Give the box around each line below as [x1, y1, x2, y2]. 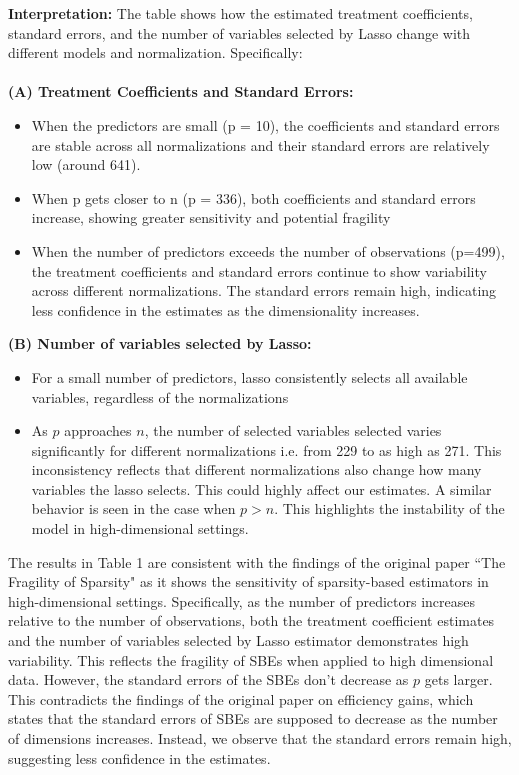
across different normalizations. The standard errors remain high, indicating [31, 280, 497, 301]
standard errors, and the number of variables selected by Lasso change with [8, 22, 471, 43]
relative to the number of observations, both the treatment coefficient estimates [8, 610, 495, 631]
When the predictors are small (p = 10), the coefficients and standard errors [31, 114, 500, 135]
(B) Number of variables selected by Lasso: [8, 333, 312, 354]
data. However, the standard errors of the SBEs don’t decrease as [8, 669, 409, 690]
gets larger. [424, 669, 493, 690]
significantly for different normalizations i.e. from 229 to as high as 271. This [31, 439, 502, 460]
